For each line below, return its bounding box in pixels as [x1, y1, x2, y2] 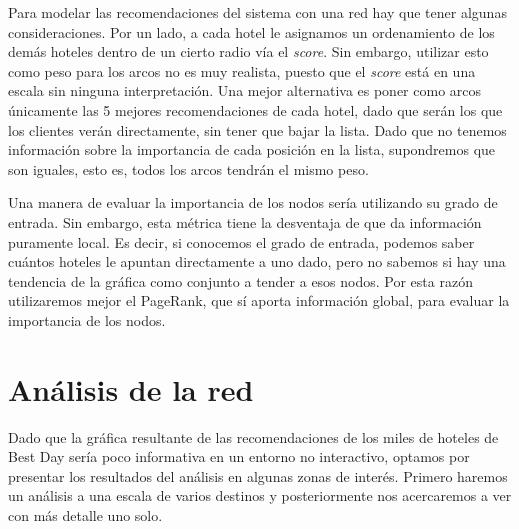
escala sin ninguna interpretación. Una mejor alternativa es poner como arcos [8, 80, 482, 101]
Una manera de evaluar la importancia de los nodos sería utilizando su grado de [8, 192, 498, 213]
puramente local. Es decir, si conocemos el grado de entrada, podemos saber [8, 231, 475, 252]
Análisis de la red [8, 368, 254, 409]
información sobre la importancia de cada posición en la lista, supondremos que [8, 139, 496, 160]
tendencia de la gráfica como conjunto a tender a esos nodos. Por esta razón [8, 270, 473, 291]
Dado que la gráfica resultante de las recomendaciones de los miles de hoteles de [8, 426, 499, 447]
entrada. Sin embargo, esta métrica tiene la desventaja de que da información [8, 211, 482, 232]
